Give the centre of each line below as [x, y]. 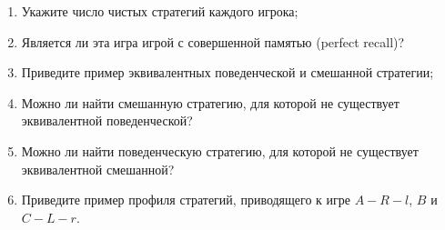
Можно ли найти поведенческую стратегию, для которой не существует [220, 150]
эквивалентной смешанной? [98, 169]
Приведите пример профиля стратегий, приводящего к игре [186, 200]
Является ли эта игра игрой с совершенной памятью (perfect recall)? [213, 41]
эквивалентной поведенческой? [107, 120]
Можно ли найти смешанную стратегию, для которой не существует [210, 102]
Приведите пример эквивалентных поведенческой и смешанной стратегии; [228, 72]
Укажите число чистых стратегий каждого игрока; [160, 11]
